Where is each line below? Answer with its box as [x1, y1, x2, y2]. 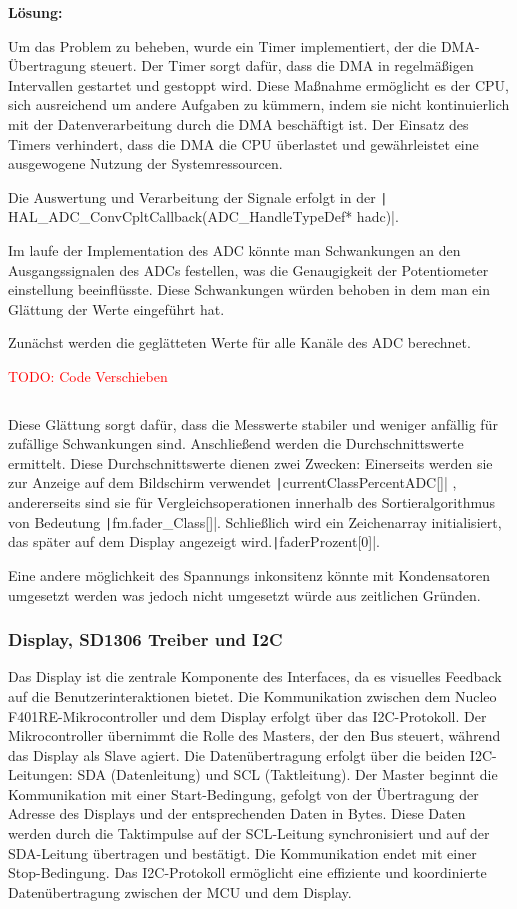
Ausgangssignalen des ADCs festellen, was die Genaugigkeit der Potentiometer [8, 259, 489, 280]
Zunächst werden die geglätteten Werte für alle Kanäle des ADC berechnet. [8, 332, 471, 353]
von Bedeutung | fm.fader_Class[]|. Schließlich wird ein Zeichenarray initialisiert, [8, 511, 502, 532]
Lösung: [8, 2, 63, 22]
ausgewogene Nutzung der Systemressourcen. [8, 153, 283, 174]
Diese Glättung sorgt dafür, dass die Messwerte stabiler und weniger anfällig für [8, 413, 498, 434]
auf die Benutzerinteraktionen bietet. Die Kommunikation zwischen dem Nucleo [8, 685, 497, 706]
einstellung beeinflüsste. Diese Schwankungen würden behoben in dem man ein [8, 279, 491, 300]
